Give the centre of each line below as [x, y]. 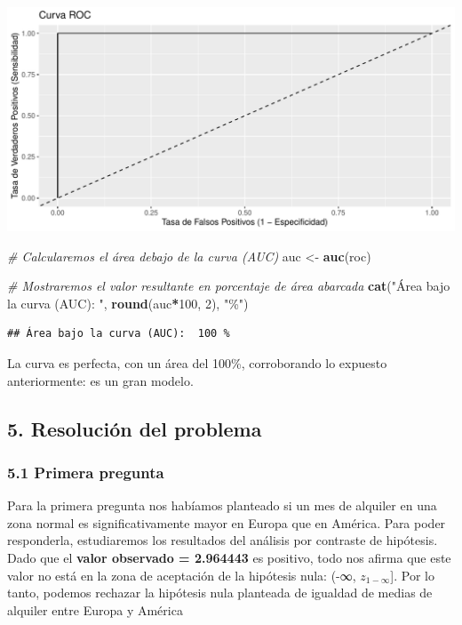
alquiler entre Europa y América [95, 609]
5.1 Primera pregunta [86, 472]
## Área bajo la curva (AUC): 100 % [119, 334]
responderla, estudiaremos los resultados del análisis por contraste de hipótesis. [223, 540]
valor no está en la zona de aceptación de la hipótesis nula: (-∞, [182, 575]
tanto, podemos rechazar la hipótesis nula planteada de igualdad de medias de [220, 593]
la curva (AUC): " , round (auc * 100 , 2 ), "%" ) [128, 303]
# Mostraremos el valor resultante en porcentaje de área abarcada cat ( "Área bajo [229, 286]
